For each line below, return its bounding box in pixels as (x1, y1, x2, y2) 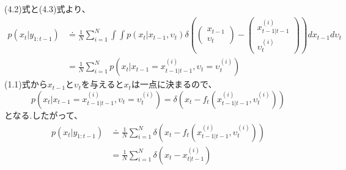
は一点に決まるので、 (131, 78, 217, 91)
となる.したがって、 (4, 108, 83, 121)
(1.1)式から (4, 78, 48, 91)
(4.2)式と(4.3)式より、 (4, 2, 90, 15)
